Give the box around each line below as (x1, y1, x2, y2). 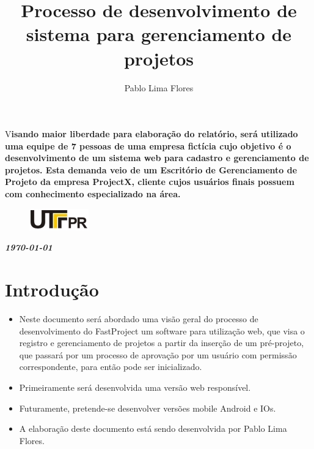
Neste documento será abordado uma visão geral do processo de (19, 312, 258, 325)
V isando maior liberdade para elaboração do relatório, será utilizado (5, 127, 298, 140)
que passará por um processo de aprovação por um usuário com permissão (19, 348, 297, 361)
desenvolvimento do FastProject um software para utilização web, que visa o (19, 324, 305, 337)
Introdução (5, 277, 99, 302)
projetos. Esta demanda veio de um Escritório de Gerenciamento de (5, 163, 298, 176)
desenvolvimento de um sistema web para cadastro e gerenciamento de (5, 151, 309, 164)
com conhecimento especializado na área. (5, 187, 181, 200)
